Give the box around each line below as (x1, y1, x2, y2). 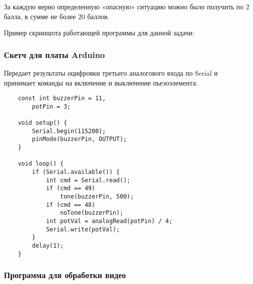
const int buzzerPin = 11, (18, 95, 106, 102)
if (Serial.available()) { (32, 169, 120, 176)
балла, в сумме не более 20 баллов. (4, 11, 109, 21)
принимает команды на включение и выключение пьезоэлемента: (4, 77, 198, 87)
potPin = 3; (32, 103, 71, 110)
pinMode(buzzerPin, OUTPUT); (32, 136, 127, 143)
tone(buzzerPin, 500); (60, 193, 134, 200)
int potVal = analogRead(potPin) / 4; (46, 218, 173, 225)
